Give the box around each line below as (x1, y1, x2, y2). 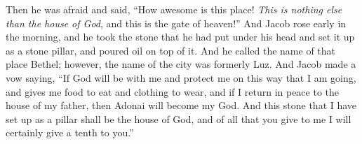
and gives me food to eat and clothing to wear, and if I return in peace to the (6, 84, 340, 99)
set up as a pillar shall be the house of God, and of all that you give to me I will (6, 111, 351, 126)
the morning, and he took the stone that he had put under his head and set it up (6, 29, 355, 44)
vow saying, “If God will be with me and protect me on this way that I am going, (6, 70, 356, 85)
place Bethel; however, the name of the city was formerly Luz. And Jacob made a (6, 57, 356, 71)
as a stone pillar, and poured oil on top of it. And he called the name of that (6, 43, 336, 57)
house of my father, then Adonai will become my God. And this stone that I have (6, 98, 357, 113)
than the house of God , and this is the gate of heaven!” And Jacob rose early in (6, 15, 347, 30)
